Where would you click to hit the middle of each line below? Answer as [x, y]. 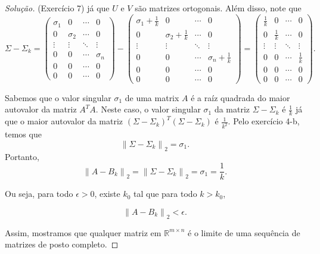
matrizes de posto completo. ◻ [62, 244]
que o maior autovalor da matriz [64, 121]
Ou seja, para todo [39, 194]
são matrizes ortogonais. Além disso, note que [218, 8]
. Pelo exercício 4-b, [264, 121]
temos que [23, 134]
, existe [107, 194]
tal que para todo [165, 194]
